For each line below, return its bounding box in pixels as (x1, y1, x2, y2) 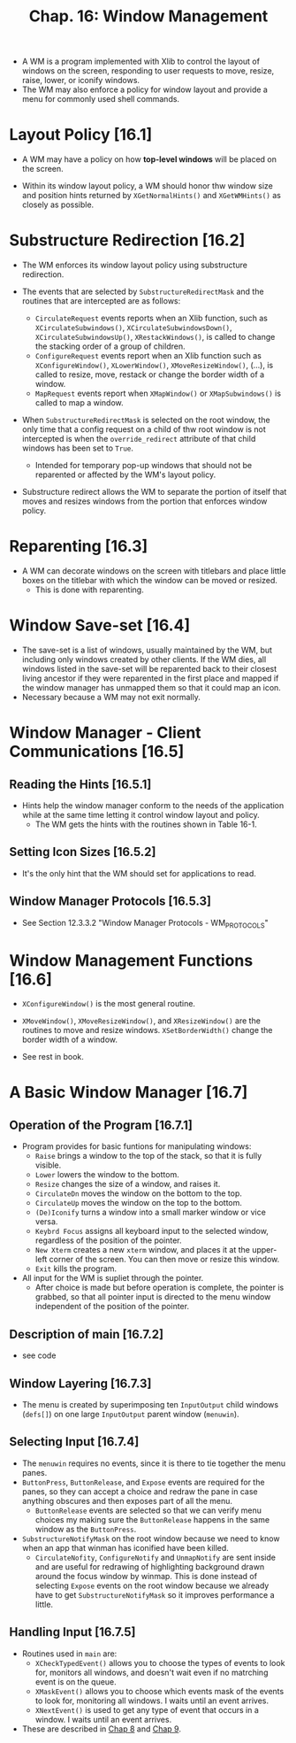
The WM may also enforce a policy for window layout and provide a (21, 84, 268, 95)
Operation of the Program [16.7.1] (9, 1117, 193, 1132)
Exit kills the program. (34, 1263, 118, 1274)
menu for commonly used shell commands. (21, 94, 179, 104)
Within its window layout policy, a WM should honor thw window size (21, 181, 274, 191)
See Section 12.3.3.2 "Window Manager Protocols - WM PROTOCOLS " (21, 917, 269, 930)
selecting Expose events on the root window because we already (34, 1580, 269, 1591)
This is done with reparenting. (34, 584, 144, 595)
